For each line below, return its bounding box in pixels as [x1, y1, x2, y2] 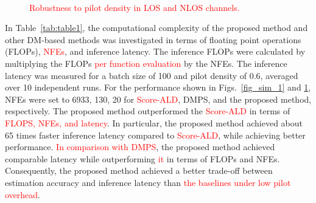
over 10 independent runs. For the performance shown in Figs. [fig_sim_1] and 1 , [5, 81, 311, 94]
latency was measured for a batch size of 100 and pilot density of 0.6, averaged [5, 69, 298, 81]
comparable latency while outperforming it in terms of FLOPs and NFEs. [5, 152, 280, 165]
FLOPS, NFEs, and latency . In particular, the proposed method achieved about [5, 116, 303, 129]
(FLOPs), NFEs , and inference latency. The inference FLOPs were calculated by [5, 45, 306, 58]
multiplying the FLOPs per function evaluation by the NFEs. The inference [5, 57, 287, 69]
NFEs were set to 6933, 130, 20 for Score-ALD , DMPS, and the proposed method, [5, 92, 312, 105]
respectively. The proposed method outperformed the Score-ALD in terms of [5, 105, 290, 117]
